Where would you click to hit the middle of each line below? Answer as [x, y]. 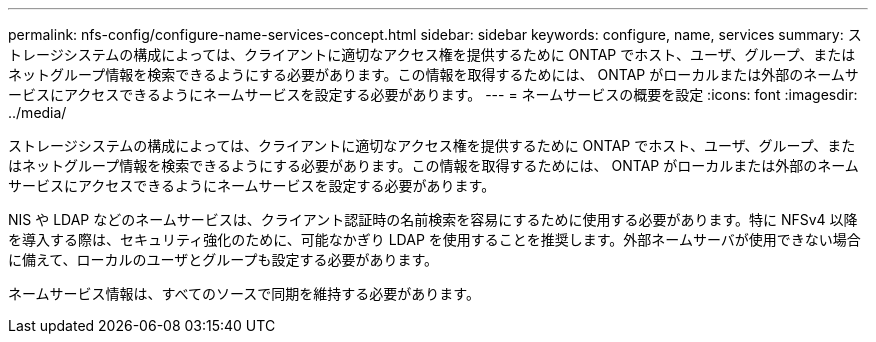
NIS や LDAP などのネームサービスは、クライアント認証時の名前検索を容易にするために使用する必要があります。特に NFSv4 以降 [433, 219]
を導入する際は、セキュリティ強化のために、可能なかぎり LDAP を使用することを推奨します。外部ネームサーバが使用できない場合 [434, 239]
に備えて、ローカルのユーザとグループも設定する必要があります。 [223, 259]
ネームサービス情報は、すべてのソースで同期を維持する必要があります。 [244, 293]
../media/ [37, 112]
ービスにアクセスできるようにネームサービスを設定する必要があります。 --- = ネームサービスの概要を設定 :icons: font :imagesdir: [433, 94]
